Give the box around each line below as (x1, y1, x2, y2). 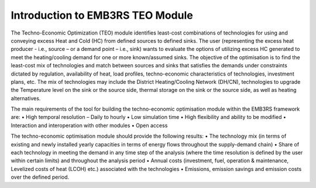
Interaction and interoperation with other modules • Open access (11, 122, 168, 129)
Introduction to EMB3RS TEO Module (11, 9, 193, 22)
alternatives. (11, 94, 41, 102)
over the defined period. (11, 173, 70, 181)
